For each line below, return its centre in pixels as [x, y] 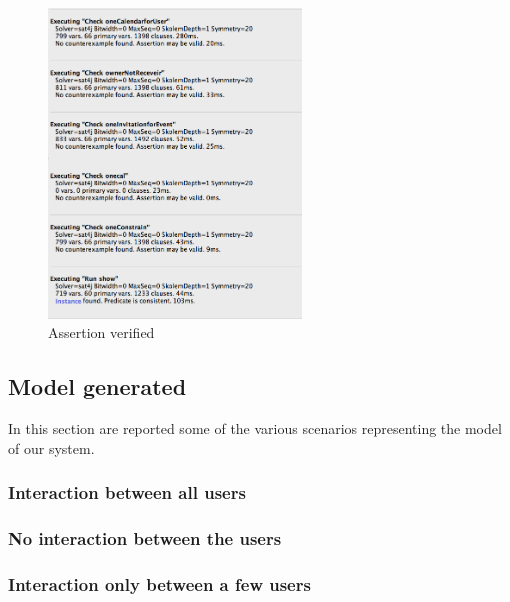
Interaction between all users [127, 492]
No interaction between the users [145, 537]
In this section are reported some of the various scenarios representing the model [255, 427]
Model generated [97, 386]
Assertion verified [101, 332]
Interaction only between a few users [159, 583]
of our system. [51, 447]
